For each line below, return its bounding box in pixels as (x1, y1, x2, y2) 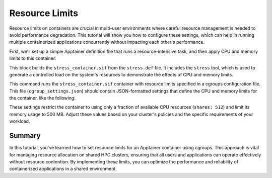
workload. (9, 118, 30, 124)
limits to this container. (9, 55, 56, 61)
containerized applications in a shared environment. (9, 166, 117, 172)
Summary (9, 131, 41, 140)
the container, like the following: (9, 95, 76, 101)
